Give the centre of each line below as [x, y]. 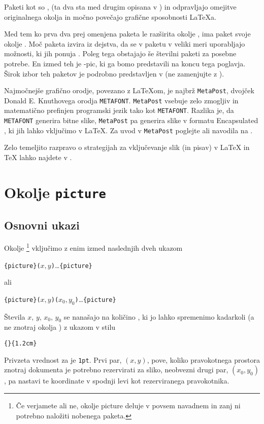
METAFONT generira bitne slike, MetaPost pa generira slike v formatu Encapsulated [131, 120]
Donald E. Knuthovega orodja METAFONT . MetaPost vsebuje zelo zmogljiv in [121, 100]
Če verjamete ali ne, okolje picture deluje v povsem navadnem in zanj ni [128, 405]
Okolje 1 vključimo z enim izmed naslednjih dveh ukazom [93, 247]
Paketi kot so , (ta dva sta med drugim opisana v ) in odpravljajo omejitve [120, 7]
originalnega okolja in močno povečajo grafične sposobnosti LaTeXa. [110, 16]
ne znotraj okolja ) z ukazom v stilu [60, 327]
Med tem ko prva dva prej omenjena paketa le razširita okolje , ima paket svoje [127, 34]
